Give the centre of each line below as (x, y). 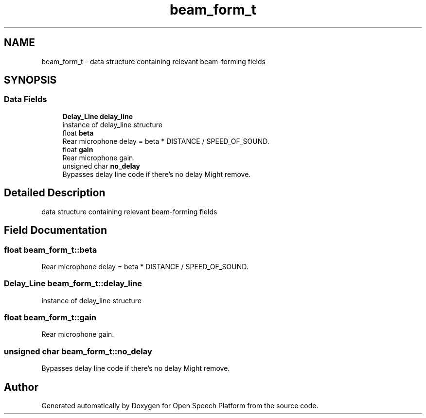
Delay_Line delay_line (98, 116)
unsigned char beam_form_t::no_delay (78, 351)
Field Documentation (55, 230)
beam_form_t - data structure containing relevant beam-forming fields (153, 61)
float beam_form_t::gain (50, 317)
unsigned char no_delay (101, 166)
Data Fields (26, 99)
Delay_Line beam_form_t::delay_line (73, 284)
